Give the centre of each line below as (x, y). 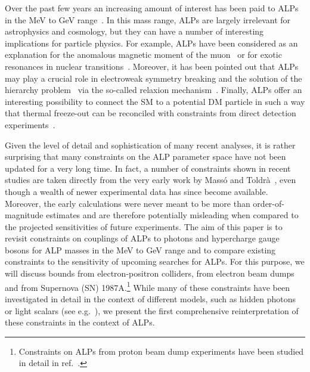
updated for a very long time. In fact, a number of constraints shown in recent (148, 168)
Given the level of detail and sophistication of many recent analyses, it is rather (150, 145)
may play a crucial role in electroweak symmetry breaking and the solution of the (154, 78)
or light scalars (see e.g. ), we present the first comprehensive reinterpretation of (152, 310)
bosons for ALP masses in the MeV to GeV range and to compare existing (140, 249)
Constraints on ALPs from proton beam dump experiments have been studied (161, 351)
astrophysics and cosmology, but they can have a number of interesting (134, 31)
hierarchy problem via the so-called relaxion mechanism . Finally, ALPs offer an (154, 90)
